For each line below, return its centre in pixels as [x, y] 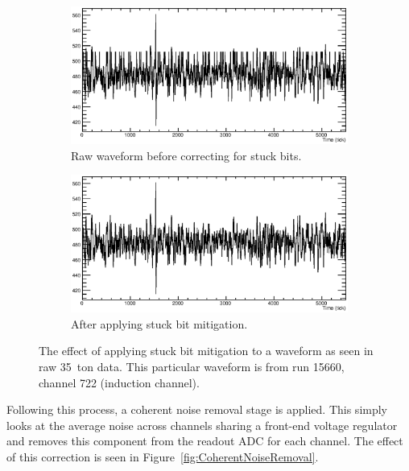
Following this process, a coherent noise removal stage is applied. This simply [197, 409]
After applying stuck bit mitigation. [159, 323]
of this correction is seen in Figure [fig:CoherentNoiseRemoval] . [163, 456]
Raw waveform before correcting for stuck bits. [186, 155]
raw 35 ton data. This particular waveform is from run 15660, [192, 366]
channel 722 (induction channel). [119, 382]
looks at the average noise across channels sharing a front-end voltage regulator [202, 425]
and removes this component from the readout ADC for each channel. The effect [205, 441]
